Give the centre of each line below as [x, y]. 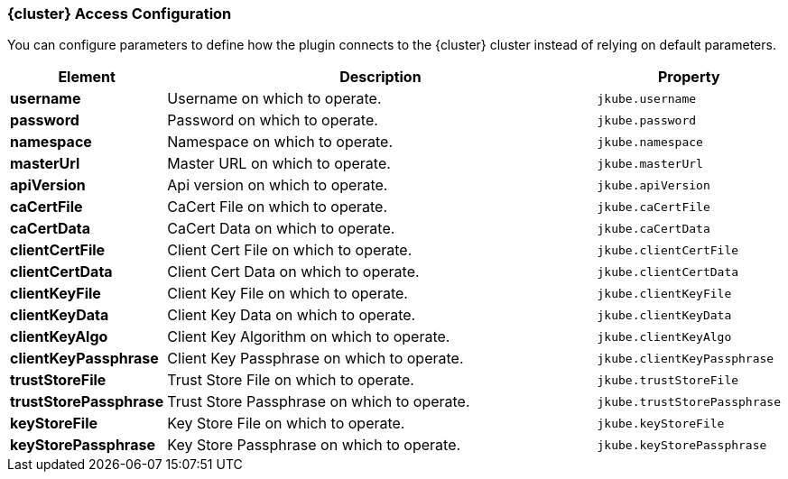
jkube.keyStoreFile [661, 423]
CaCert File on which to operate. [278, 207]
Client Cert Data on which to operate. [293, 272]
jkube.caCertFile [654, 207]
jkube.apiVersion [654, 185]
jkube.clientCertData [668, 272]
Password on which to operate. [273, 120]
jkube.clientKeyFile [664, 293]
